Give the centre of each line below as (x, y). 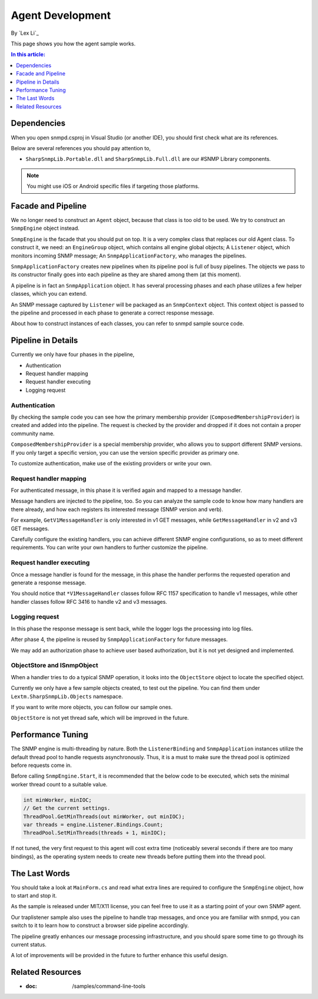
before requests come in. (41, 765)
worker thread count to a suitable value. (59, 784)
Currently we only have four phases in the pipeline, (73, 355)
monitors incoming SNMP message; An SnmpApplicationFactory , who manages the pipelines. (129, 256)
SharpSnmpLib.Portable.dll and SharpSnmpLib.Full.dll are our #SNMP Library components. (148, 159)
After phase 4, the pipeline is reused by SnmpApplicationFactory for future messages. (119, 640)
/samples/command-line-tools (109, 986)
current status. (29, 944)
